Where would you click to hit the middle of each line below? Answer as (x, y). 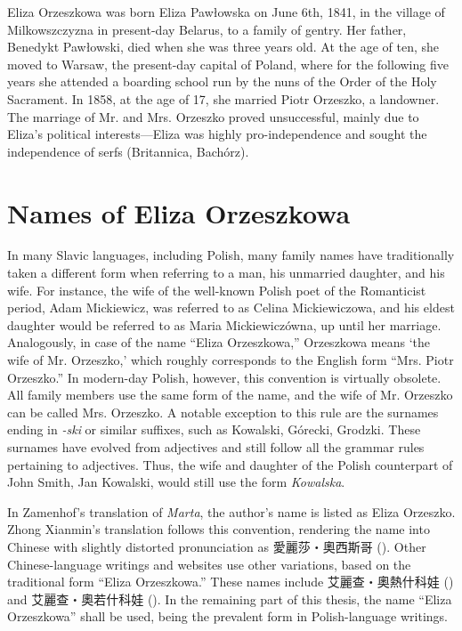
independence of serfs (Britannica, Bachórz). (128, 151)
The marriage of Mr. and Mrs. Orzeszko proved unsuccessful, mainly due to (213, 116)
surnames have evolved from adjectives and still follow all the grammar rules (216, 447)
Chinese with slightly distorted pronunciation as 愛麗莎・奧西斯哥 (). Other (217, 546)
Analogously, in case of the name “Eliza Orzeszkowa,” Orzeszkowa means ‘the (219, 342)
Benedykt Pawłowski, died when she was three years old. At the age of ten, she (223, 47)
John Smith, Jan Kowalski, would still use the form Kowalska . (176, 482)
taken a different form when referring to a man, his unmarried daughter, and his (226, 273)
